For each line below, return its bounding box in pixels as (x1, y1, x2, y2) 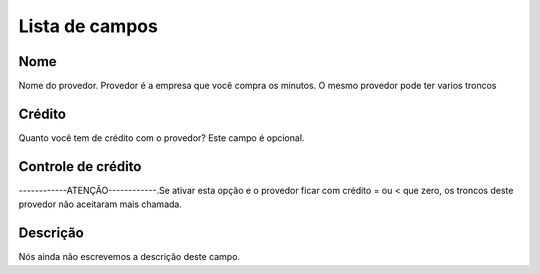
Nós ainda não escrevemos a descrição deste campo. (18, 251, 240, 263)
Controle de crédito (18, 158, 142, 175)
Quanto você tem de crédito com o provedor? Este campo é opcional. (18, 131, 305, 144)
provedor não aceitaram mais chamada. (18, 198, 182, 210)
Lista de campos (18, 15, 159, 37)
